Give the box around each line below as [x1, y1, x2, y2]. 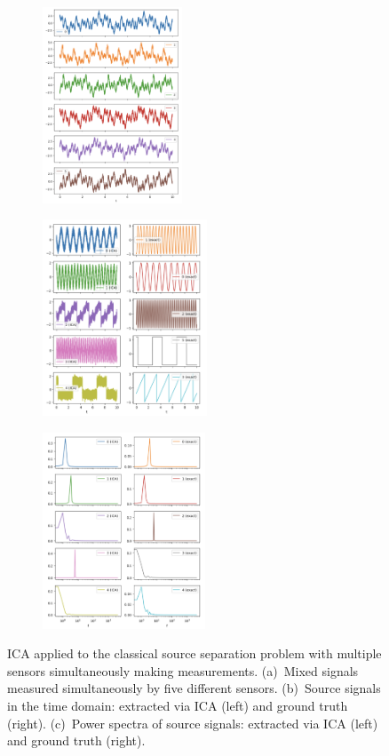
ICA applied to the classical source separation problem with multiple [7, 644, 382, 663]
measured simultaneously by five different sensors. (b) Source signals [7, 679, 381, 697]
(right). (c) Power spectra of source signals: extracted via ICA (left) [7, 713, 378, 732]
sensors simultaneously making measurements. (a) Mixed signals [7, 661, 359, 680]
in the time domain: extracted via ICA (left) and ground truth [7, 696, 348, 714]
